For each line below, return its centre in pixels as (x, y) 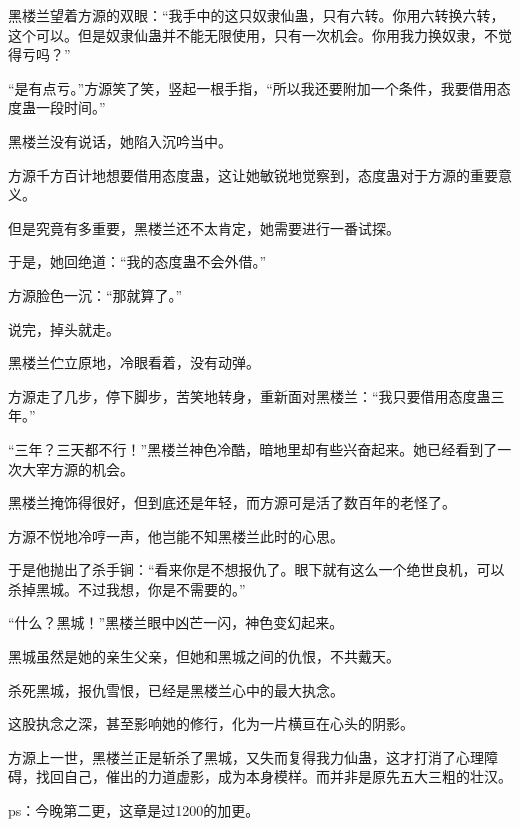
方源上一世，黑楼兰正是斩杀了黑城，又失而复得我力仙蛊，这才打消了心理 (246, 756)
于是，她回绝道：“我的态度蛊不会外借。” (137, 261)
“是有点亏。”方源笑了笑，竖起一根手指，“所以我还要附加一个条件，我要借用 (252, 87)
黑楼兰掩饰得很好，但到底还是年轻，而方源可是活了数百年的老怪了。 (232, 502)
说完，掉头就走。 (64, 328)
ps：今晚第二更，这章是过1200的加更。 (134, 810)
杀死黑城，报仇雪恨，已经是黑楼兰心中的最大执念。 (176, 689)
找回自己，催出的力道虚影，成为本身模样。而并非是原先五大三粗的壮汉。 (273, 776)
